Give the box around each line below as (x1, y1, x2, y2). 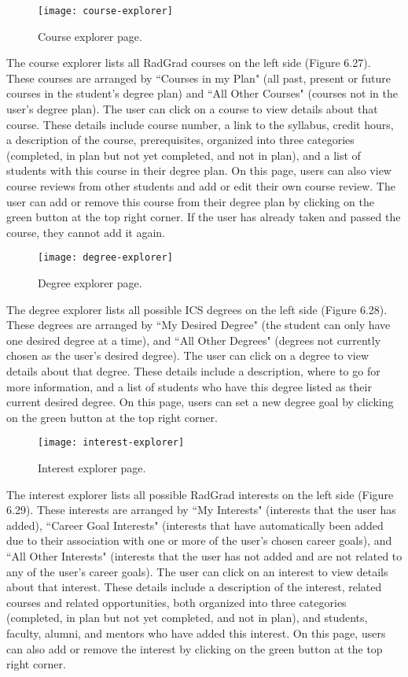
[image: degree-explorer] (38, 252, 173, 264)
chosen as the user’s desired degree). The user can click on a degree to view (6, 347, 369, 364)
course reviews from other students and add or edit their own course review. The (6, 178, 395, 194)
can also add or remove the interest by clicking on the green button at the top (6, 640, 383, 657)
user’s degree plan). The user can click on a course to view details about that (6, 101, 378, 117)
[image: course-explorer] (38, 6, 173, 17)
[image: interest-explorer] (38, 437, 185, 449)
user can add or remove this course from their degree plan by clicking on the (6, 193, 374, 209)
